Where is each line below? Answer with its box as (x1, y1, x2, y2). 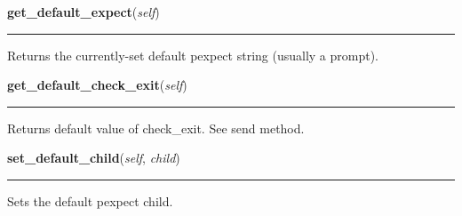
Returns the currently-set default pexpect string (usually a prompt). (7, 45, 379, 64)
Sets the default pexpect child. (7, 191, 173, 210)
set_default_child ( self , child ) (7, 148, 180, 167)
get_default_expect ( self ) (7, 3, 160, 20)
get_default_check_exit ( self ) (7, 76, 187, 94)
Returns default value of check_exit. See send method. (7, 118, 305, 137)
